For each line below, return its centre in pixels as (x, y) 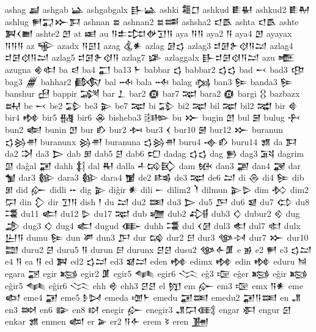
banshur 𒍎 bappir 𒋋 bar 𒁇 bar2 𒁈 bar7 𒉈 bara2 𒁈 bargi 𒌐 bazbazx (152, 93)
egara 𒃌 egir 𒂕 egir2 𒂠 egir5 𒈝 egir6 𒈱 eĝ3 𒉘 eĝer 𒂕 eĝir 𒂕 (156, 274)
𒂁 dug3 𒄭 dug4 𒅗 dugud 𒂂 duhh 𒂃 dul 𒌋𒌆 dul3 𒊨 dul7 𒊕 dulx (153, 225)
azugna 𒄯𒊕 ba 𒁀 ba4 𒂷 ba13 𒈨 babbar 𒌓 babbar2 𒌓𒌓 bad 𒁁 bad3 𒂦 (155, 69)
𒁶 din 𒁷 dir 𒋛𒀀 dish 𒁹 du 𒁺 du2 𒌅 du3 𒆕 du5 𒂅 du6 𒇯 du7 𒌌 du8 (157, 201)
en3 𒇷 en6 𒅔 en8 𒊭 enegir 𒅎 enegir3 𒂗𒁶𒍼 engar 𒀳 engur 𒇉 (148, 309)
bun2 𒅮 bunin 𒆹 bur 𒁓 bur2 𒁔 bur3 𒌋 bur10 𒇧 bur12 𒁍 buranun (144, 129)
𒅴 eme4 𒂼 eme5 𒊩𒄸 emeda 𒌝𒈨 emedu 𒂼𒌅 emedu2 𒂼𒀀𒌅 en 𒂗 (153, 297)
